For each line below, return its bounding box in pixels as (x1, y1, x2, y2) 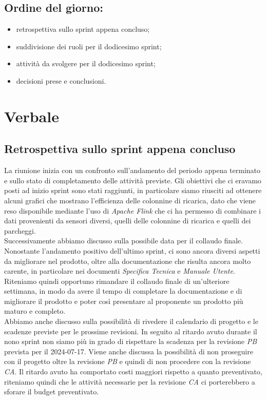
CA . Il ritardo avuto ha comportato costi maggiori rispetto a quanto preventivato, (4, 366, 262, 377)
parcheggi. (4, 225, 36, 236)
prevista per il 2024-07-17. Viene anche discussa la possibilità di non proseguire (4, 346, 253, 356)
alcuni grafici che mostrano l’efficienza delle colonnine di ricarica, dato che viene (4, 195, 256, 205)
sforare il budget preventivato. (4, 386, 99, 397)
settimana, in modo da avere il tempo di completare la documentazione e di (4, 285, 242, 296)
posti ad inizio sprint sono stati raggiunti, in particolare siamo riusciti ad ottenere (4, 185, 262, 196)
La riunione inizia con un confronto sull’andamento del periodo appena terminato (4, 165, 261, 176)
